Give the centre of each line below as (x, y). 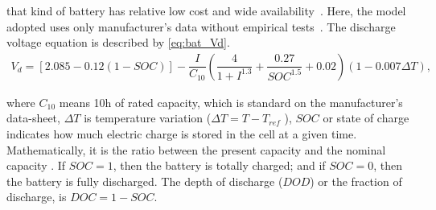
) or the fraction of (356, 181)
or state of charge (366, 118)
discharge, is (37, 197)
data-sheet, (33, 118)
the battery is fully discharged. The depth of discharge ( (145, 181)
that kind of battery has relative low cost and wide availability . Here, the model (206, 10)
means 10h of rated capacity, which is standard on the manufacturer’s (231, 102)
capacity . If (36, 165)
